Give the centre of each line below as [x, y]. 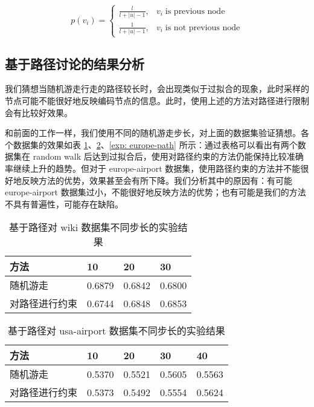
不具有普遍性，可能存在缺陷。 [64, 203]
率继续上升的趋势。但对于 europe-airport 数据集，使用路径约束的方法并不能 [153, 168]
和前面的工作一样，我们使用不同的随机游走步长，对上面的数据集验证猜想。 [153, 133]
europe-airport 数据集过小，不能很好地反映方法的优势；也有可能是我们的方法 [155, 192]
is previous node [195, 11]
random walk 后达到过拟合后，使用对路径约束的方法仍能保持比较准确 [168, 156]
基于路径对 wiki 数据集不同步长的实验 [93, 227]
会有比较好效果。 [39, 112]
